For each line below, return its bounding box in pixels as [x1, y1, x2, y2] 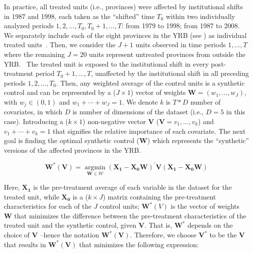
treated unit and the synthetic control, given [4, 220, 137, 230]
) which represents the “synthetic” [147, 135, 249, 145]
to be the [209, 230, 237, 240]
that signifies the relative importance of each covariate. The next [53, 126, 246, 136]
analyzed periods [4, 20, 54, 31]
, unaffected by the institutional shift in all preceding [90, 68, 249, 78]
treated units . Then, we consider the [4, 39, 116, 50]
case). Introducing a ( [4, 116, 68, 126]
